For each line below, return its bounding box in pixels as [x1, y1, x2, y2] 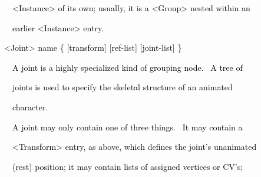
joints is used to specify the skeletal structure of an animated [12, 81, 233, 93]
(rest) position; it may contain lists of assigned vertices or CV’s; [12, 160, 243, 172]
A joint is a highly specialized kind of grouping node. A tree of [12, 61, 243, 73]
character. [12, 100, 48, 113]
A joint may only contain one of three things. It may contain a [12, 120, 243, 133]
